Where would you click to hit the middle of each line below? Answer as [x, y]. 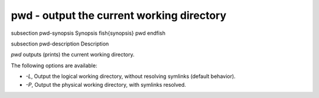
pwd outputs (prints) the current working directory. [73, 55]
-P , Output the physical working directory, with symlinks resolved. [106, 84]
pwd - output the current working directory [119, 15]
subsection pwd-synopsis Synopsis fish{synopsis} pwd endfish [88, 33]
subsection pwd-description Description [60, 44]
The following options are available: [54, 66]
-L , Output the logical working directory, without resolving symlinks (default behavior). [131, 76]
